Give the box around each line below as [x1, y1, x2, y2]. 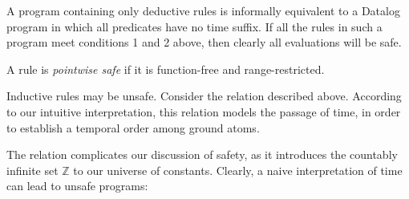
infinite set [6, 161, 59, 178]
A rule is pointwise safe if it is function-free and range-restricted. [6, 60, 325, 77]
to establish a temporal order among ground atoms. [6, 119, 260, 136]
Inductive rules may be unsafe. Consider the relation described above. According [6, 87, 402, 104]
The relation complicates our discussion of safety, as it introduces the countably [6, 146, 398, 163]
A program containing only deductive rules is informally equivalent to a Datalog [6, 2, 400, 18]
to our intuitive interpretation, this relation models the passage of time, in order [6, 103, 401, 120]
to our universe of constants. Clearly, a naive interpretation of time [73, 161, 403, 178]
